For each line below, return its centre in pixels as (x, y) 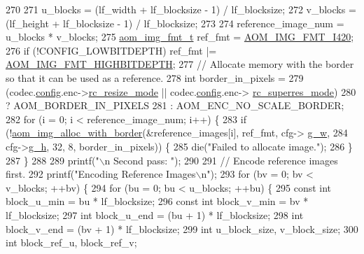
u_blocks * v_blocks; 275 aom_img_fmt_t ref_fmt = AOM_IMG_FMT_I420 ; (180, 37)
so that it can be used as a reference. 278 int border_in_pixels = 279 (155, 77)
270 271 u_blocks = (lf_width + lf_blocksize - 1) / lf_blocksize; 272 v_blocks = (181, 9)
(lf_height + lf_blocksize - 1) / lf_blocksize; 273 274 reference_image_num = (175, 23)
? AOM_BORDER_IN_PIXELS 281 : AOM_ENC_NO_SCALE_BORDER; (175, 105)
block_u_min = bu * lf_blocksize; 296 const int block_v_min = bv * (157, 201)
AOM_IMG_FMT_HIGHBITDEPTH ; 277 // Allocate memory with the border (180, 64)
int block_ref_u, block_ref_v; (71, 242)
